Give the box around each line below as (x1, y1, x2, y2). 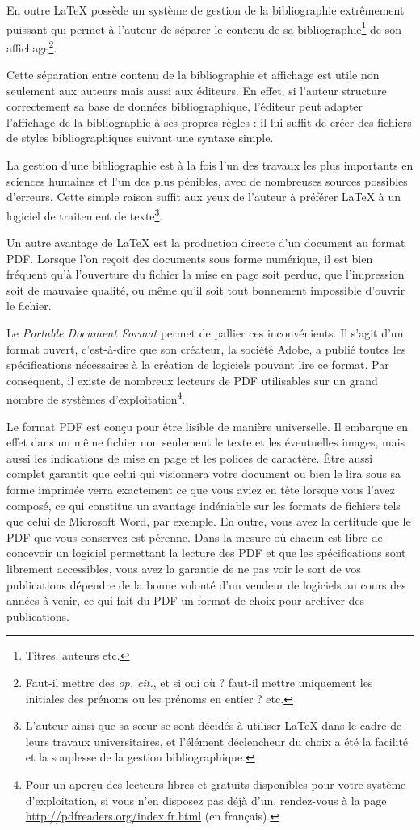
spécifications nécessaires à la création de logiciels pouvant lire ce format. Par (6, 356, 389, 373)
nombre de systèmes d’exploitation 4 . (6, 388, 186, 408)
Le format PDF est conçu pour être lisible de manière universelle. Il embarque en (6, 417, 409, 434)
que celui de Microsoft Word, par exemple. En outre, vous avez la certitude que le (6, 513, 411, 530)
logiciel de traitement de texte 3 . (6, 204, 163, 224)
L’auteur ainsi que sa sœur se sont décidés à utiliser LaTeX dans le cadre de (25, 717, 402, 734)
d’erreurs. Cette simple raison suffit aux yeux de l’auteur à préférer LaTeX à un (6, 188, 401, 205)
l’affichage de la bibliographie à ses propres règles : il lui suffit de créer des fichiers (6, 113, 412, 130)
